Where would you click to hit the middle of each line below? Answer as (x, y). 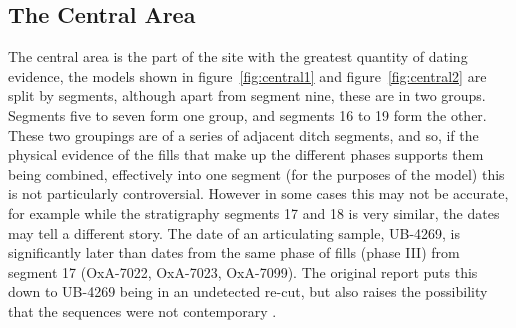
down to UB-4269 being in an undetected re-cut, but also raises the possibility (248, 291)
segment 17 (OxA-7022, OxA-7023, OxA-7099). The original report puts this (243, 271)
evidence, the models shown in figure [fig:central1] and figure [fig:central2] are (247, 75)
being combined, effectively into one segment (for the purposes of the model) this (256, 173)
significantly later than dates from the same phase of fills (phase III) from (234, 252)
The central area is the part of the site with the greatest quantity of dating (238, 56)
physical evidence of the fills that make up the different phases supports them (246, 154)
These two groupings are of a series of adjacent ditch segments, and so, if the (243, 134)
